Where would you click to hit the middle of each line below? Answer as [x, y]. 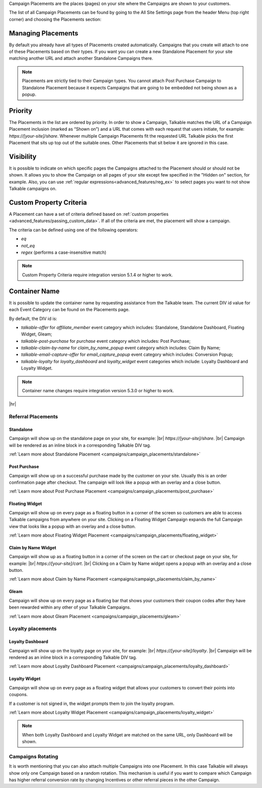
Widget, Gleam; [37, 334]
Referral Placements [33, 417]
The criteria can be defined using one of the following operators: [74, 230]
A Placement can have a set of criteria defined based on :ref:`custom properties [89, 214]
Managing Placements [44, 33]
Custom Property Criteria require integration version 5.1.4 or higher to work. [98, 275]
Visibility [23, 156]
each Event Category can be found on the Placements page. [69, 310]
